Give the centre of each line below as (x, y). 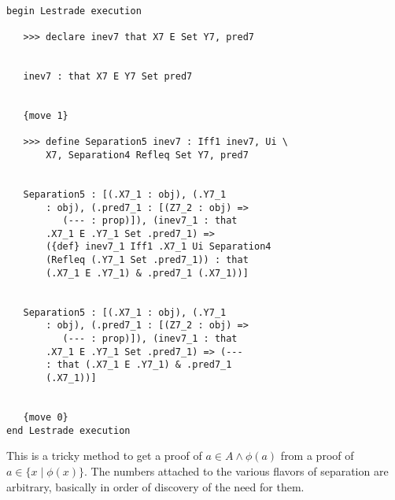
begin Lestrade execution (74, 11)
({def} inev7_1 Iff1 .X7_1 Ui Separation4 (159, 247)
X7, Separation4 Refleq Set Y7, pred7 (147, 155)
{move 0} (46, 417)
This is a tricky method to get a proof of (104, 456)
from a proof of (317, 456)
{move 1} (46, 115)
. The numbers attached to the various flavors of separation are (236, 470)
